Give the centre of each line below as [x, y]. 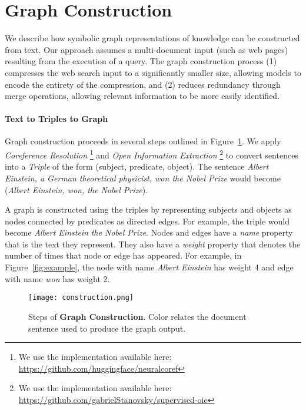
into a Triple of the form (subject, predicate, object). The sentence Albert [137, 166]
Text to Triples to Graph [56, 119]
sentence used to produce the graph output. [107, 328]
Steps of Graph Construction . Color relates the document [137, 316]
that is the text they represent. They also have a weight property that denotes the [153, 244]
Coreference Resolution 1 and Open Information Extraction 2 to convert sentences [152, 154]
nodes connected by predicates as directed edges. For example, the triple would [147, 221]
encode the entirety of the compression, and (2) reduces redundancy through [143, 84]
